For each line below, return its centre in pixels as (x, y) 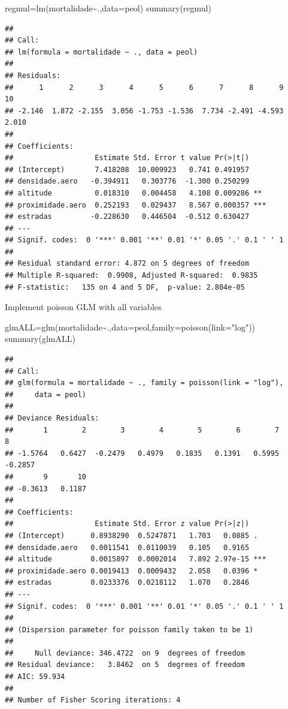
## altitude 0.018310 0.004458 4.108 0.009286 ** (134, 193)
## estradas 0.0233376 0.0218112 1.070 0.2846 (127, 583)
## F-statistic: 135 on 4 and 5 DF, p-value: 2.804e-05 (125, 287)
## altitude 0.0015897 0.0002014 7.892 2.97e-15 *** (136, 559)
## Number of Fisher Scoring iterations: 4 (93, 700)
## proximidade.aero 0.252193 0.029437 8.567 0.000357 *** (136, 205)
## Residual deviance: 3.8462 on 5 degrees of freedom (125, 665)
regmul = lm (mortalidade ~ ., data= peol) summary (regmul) (108, 8)
